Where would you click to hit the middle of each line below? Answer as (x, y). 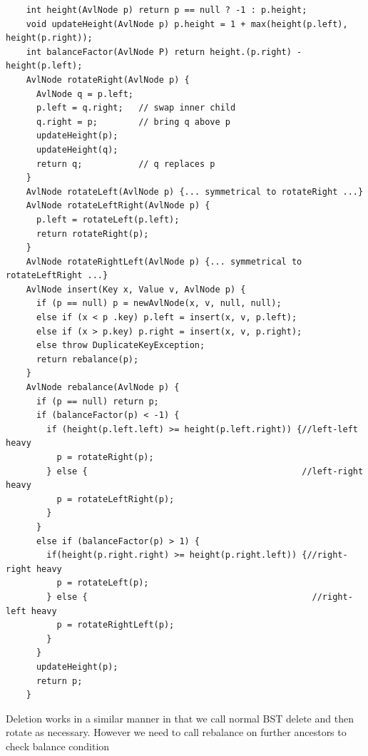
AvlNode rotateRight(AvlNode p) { (108, 80)
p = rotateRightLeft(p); (116, 625)
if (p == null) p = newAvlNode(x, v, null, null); (159, 303)
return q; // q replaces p (126, 164)
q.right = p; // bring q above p (133, 122)
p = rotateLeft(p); (103, 583)
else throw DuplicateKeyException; (121, 346)
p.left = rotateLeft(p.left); (108, 219)
